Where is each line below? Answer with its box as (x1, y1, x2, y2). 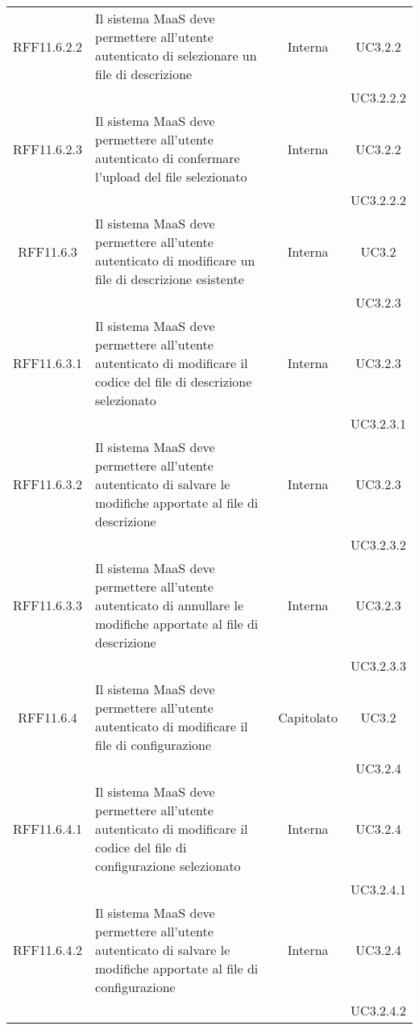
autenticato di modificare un (95, 251, 255, 270)
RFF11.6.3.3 (13, 596, 83, 614)
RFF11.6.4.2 (13, 940, 83, 959)
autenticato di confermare (95, 149, 240, 167)
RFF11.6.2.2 (13, 36, 83, 56)
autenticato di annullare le (95, 596, 244, 614)
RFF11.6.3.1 (13, 354, 83, 372)
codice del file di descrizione (95, 372, 252, 391)
